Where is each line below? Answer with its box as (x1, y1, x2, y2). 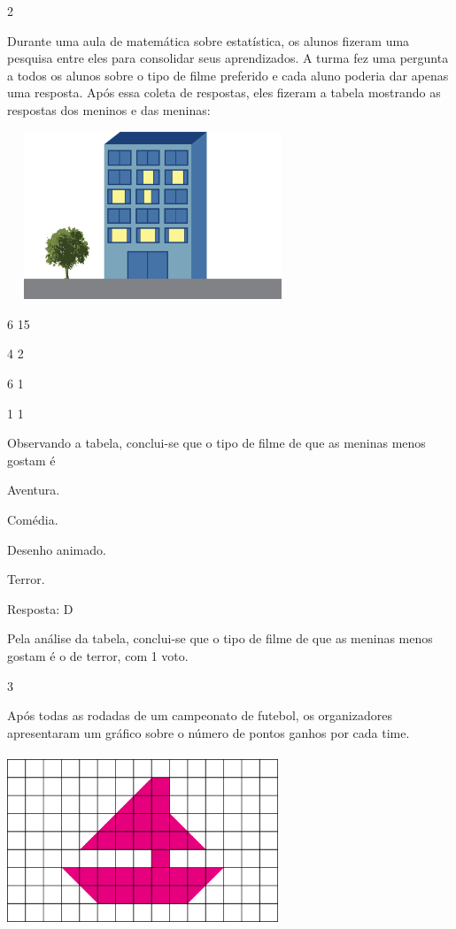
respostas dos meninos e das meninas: (7, 100, 211, 119)
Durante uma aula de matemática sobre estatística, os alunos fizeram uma (7, 31, 410, 50)
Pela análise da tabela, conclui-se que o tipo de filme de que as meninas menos (7, 629, 433, 648)
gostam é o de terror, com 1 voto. (7, 647, 189, 665)
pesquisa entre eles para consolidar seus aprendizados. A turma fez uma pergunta (7, 49, 449, 67)
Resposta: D (7, 599, 73, 618)
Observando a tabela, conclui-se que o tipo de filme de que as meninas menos (7, 434, 426, 452)
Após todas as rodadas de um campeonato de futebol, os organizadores (7, 706, 392, 725)
